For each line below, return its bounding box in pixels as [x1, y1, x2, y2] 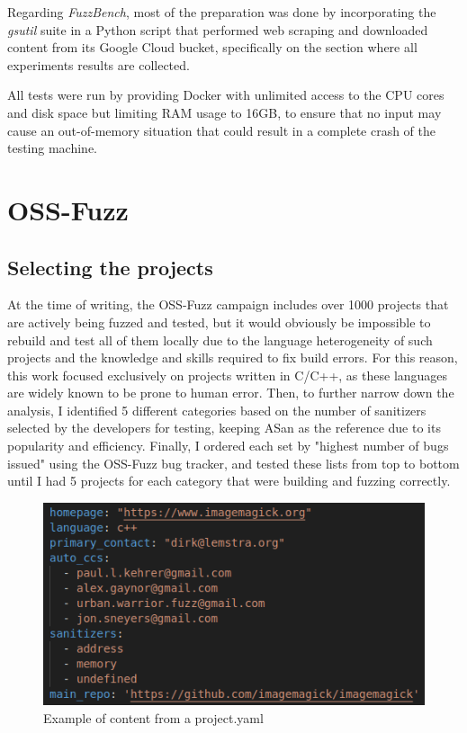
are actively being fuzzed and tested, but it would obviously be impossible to [7, 312, 431, 331]
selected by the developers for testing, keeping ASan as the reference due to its [7, 418, 441, 437]
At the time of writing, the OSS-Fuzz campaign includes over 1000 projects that [7, 295, 449, 314]
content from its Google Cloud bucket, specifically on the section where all [7, 38, 418, 57]
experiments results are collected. [7, 55, 190, 74]
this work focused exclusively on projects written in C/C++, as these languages [7, 365, 448, 384]
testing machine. [7, 139, 98, 157]
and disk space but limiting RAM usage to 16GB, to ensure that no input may [7, 103, 442, 121]
